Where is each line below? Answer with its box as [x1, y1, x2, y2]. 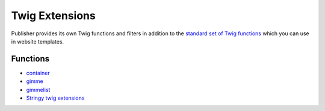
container [26, 69, 51, 76]
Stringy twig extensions [26, 94, 85, 101]
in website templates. [11, 38, 64, 45]
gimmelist [26, 86, 51, 93]
